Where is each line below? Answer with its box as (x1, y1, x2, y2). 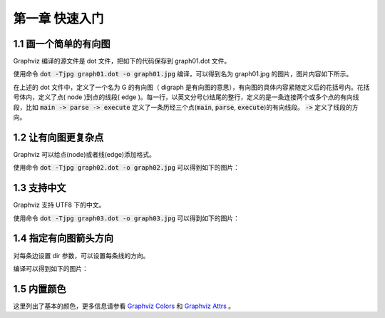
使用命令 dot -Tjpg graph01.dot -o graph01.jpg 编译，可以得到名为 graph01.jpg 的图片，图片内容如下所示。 (13, 70, 353, 78)
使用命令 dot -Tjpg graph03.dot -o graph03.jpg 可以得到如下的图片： (13, 214, 240, 222)
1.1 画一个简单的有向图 (13, 38, 111, 50)
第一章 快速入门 (13, 11, 104, 26)
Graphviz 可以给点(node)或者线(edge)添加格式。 (13, 150, 156, 158)
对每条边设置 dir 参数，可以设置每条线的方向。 (13, 251, 150, 260)
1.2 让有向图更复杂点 (13, 131, 104, 143)
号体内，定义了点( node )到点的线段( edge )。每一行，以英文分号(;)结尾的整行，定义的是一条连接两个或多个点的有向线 (13, 93, 359, 101)
